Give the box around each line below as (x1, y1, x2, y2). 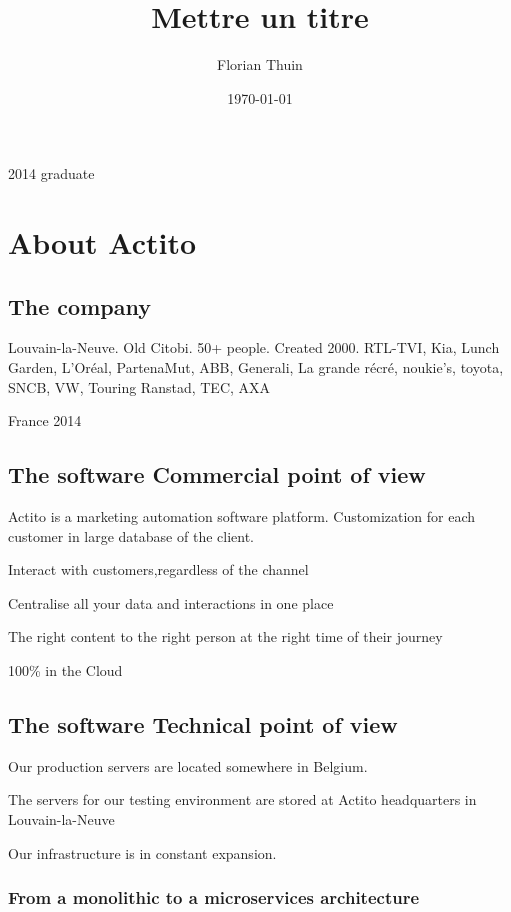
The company (8, 290, 151, 321)
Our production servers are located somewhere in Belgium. (8, 755, 368, 776)
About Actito (8, 222, 197, 263)
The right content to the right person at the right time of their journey (8, 626, 443, 647)
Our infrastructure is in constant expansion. (8, 842, 277, 863)
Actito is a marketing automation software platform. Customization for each (8, 506, 476, 527)
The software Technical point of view (8, 709, 398, 740)
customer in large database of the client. (8, 525, 254, 546)
